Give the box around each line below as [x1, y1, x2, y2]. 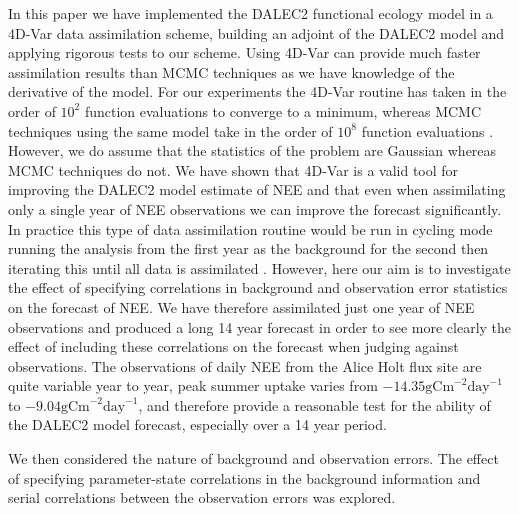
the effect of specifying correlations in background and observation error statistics [8, 277, 508, 298]
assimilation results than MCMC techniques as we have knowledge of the [8, 61, 455, 82]
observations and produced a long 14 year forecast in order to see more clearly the [8, 316, 512, 337]
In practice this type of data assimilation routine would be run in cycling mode [8, 218, 493, 239]
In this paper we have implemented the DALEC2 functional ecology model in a [8, 3, 493, 23]
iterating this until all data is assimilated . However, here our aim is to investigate [8, 257, 511, 278]
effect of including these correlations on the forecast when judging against [8, 336, 459, 357]
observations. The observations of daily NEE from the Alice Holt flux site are [8, 355, 482, 376]
